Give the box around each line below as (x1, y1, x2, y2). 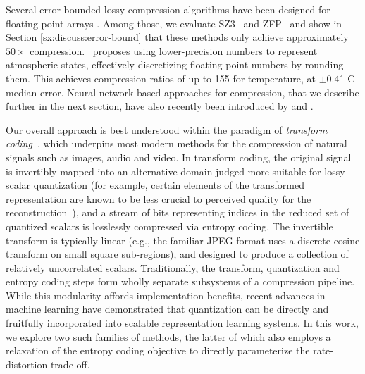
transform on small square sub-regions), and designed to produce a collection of (6, 247, 349, 261)
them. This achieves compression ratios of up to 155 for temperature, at (6, 70, 316, 85)
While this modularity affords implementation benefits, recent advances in (6, 287, 326, 302)
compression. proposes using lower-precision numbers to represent (30, 43, 318, 58)
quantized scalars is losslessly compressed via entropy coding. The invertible (6, 218, 333, 233)
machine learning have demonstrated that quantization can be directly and (6, 301, 329, 316)
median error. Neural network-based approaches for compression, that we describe (6, 85, 359, 99)
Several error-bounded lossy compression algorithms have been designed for (6, 2, 330, 16)
